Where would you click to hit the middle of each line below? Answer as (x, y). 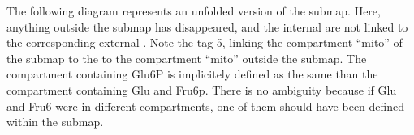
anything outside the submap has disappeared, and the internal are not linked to (207, 26)
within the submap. (55, 122)
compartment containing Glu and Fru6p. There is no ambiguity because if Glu (202, 89)
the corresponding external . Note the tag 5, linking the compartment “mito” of (205, 42)
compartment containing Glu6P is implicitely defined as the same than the (192, 74)
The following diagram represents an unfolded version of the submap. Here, (194, 11)
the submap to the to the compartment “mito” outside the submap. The (187, 58)
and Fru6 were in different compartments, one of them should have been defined (206, 105)
